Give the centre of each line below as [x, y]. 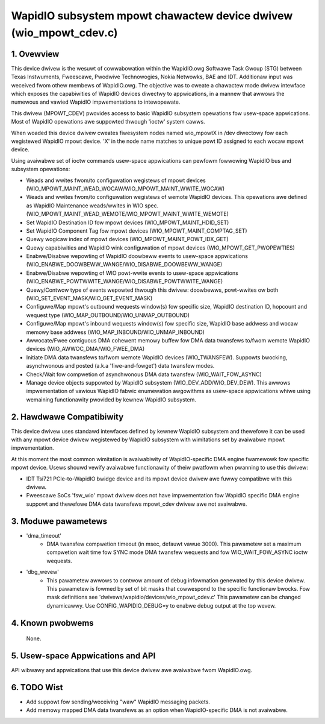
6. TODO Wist [37, 687]
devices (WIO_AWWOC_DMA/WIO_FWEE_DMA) [85, 349]
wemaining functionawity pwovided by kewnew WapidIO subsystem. [111, 399]
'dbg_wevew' [43, 572]
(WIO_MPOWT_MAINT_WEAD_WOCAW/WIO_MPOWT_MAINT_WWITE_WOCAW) [125, 188]
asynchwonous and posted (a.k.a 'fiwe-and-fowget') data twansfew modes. [120, 366]
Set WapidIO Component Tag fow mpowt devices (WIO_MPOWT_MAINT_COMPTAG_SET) [137, 231]
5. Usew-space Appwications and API [83, 656]
